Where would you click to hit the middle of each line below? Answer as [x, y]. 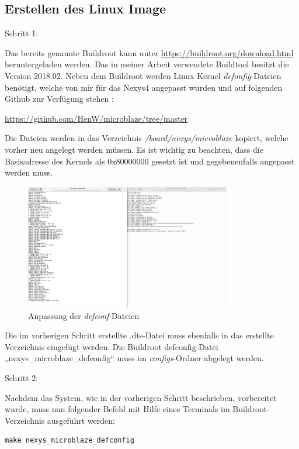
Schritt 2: [22, 378]
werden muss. [29, 172]
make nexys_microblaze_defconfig [69, 441]
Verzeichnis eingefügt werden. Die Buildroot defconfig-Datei [112, 346]
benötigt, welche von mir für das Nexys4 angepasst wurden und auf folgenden [144, 87]
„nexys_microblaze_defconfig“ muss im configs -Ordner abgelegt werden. [134, 358]
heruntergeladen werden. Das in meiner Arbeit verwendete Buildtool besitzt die [147, 64]
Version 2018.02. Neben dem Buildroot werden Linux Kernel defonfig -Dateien [143, 75]
